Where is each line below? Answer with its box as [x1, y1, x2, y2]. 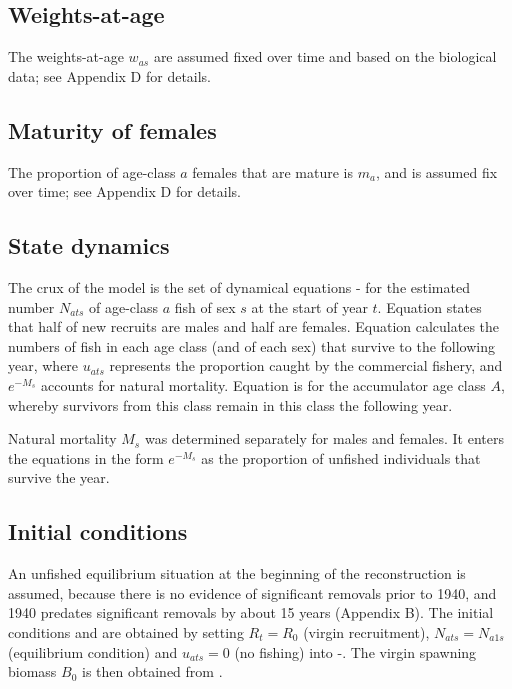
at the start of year [251, 296, 368, 317]
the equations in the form [8, 447, 164, 468]
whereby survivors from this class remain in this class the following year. [8, 394, 453, 415]
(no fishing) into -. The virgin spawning [234, 641, 477, 662]
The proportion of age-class [8, 161, 176, 182]
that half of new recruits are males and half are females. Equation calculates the [8, 316, 500, 337]
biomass [8, 661, 57, 682]
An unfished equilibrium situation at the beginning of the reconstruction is [8, 563, 466, 584]
